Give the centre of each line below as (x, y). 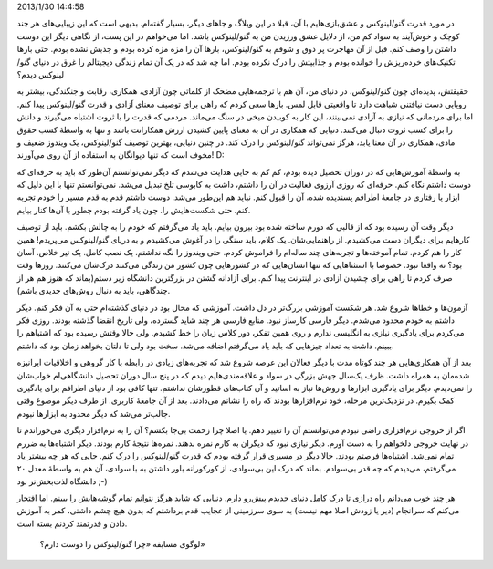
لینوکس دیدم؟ (40, 74)
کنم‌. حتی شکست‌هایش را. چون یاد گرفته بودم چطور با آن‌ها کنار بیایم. (134, 210)
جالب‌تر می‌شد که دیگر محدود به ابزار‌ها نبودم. (94, 413)
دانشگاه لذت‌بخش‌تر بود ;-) (62, 481)
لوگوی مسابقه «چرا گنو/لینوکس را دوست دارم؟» (122, 544)
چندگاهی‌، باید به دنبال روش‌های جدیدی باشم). (94, 291)
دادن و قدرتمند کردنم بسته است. (72, 523)
